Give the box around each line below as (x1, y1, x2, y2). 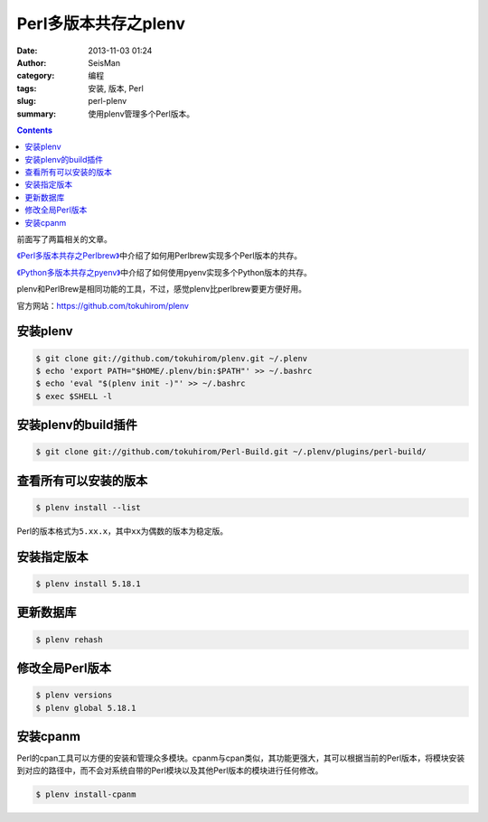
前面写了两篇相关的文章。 (16, 234, 112, 245)
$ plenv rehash (35, 634, 103, 645)
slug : (16, 96, 36, 107)
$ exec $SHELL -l (35, 391, 113, 401)
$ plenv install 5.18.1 (35, 578, 142, 589)
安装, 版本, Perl (88, 82, 144, 94)
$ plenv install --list (35, 502, 142, 512)
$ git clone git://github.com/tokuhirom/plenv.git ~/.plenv (35, 353, 308, 363)
